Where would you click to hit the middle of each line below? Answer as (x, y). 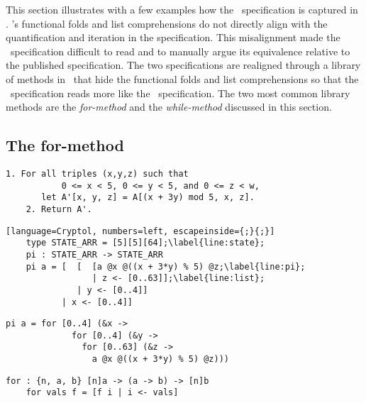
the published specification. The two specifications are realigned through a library (183, 65)
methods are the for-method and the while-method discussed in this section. (169, 107)
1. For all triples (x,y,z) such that (97, 173)
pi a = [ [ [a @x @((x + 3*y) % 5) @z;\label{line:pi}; (166, 266)
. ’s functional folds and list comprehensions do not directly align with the (167, 23)
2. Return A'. (59, 209)
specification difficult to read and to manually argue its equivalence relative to (180, 51)
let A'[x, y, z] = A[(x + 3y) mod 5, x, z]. (148, 198)
